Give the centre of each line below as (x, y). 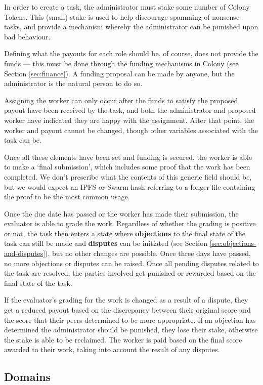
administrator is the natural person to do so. (73, 83)
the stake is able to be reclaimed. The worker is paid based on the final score (123, 339)
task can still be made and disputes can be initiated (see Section (106, 243)
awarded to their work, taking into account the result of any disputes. (112, 349)
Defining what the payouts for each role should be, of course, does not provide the (131, 53)
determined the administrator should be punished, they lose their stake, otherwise (131, 330)
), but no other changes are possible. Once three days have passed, (148, 253)
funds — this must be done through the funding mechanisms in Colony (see (121, 63)
